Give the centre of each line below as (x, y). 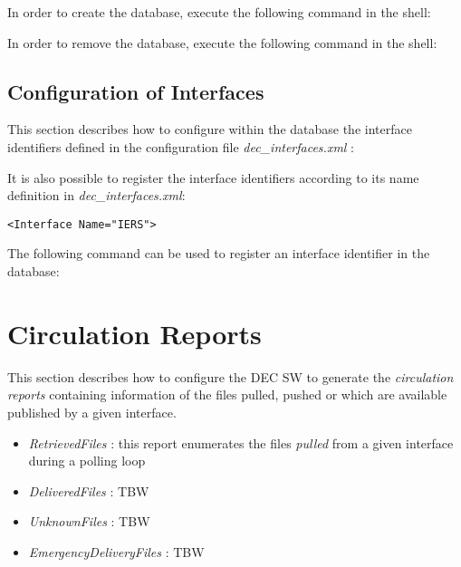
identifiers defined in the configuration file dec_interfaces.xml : (181, 146)
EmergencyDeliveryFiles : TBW (116, 551)
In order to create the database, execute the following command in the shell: (219, 12)
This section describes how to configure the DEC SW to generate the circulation (230, 376)
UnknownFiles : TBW (89, 521)
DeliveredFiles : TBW (89, 490)
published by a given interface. (92, 412)
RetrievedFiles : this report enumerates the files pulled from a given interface (241, 442)
